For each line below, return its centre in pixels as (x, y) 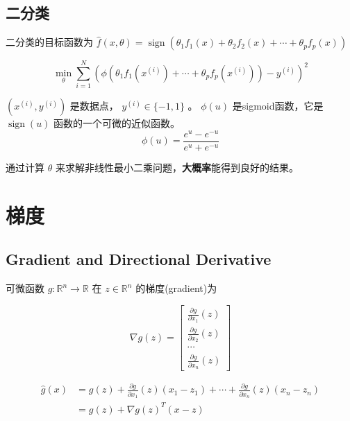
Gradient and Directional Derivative (139, 259)
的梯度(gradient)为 (176, 288)
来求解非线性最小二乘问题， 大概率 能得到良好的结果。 (177, 167)
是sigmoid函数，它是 (278, 106)
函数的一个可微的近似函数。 (117, 123)
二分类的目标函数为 (49, 42)
